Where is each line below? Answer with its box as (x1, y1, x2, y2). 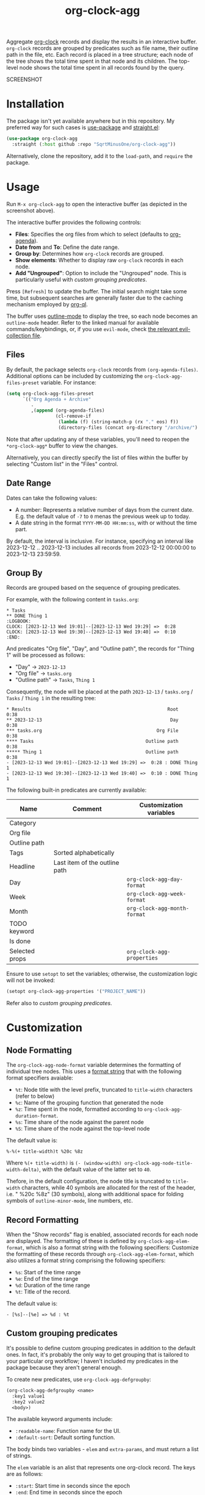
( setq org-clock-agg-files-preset (6, 390, 95, 396)
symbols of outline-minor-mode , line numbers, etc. (6, 1197, 133, 1205)
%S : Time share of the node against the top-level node (15, 1125, 150, 1132)
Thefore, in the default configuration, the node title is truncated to (6, 1178, 171, 1185)
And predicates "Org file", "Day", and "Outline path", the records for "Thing (6, 645, 195, 653)
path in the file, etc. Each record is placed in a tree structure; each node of (6, 51, 193, 59)
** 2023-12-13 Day (6, 717, 179, 723)
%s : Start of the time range (15, 1269, 81, 1276)
